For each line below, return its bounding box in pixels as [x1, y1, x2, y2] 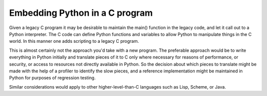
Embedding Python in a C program [9, 7, 153, 18]
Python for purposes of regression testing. [9, 75, 96, 81]
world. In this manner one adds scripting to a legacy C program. [9, 38, 139, 44]
